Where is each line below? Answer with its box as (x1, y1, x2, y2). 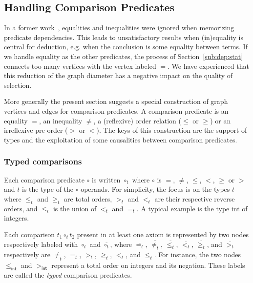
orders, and (4, 203, 38, 213)
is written (91, 174, 121, 184)
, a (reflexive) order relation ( (93, 115, 182, 125)
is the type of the (21, 184, 74, 194)
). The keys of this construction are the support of (96, 125, 247, 135)
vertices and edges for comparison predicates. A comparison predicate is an (4, 105, 229, 116)
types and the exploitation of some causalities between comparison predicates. (4, 134, 237, 144)
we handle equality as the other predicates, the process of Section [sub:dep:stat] (4, 51, 243, 61)
